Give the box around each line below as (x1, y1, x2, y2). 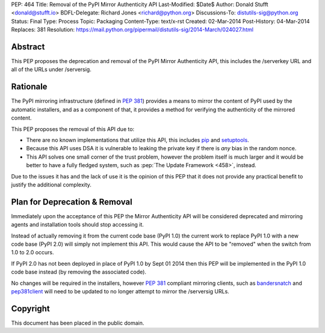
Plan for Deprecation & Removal (11, 197, 132, 207)
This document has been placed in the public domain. (11, 319, 144, 326)
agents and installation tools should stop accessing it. (11, 221, 144, 228)
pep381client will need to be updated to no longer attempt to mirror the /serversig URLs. (11, 287, 230, 295)
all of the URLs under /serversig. (11, 66, 91, 73)
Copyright (11, 304, 51, 314)
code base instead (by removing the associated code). (11, 268, 147, 276)
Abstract (11, 41, 45, 52)
